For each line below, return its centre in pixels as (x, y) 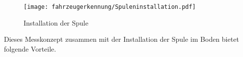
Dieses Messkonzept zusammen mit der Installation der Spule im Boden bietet (121, 39)
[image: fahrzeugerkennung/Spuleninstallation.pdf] (110, 7)
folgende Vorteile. (30, 48)
